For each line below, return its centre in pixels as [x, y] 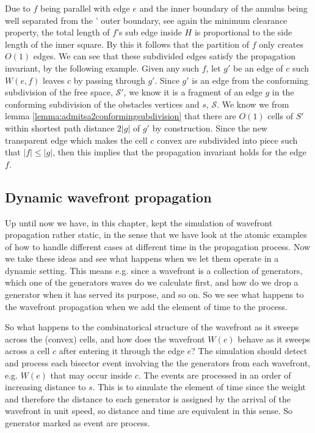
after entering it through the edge [122, 351]
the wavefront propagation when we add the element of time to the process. [147, 306]
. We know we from [253, 104]
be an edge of [258, 68]
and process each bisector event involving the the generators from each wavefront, [158, 363]
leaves [53, 80]
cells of [280, 116]
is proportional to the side [243, 32]
